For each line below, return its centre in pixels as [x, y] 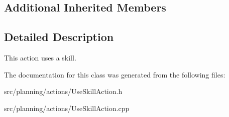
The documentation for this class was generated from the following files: [115, 74]
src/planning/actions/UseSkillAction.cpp [67, 108]
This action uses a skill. [40, 57]
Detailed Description [59, 37]
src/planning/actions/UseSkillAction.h [63, 91]
